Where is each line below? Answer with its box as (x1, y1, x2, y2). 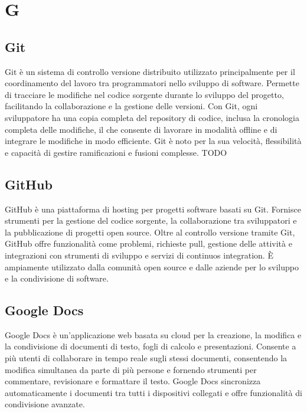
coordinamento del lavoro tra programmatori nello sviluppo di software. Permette (5, 77, 299, 89)
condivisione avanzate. (5, 398, 85, 410)
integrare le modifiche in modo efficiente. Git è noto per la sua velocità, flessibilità (5, 135, 302, 147)
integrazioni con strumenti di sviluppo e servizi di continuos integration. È (5, 248, 273, 261)
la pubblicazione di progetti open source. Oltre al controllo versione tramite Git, (5, 225, 295, 238)
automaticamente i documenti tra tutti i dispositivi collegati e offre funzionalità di (5, 386, 302, 398)
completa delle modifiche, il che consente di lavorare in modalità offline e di (5, 123, 277, 135)
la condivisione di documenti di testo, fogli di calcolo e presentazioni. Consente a (5, 340, 296, 352)
